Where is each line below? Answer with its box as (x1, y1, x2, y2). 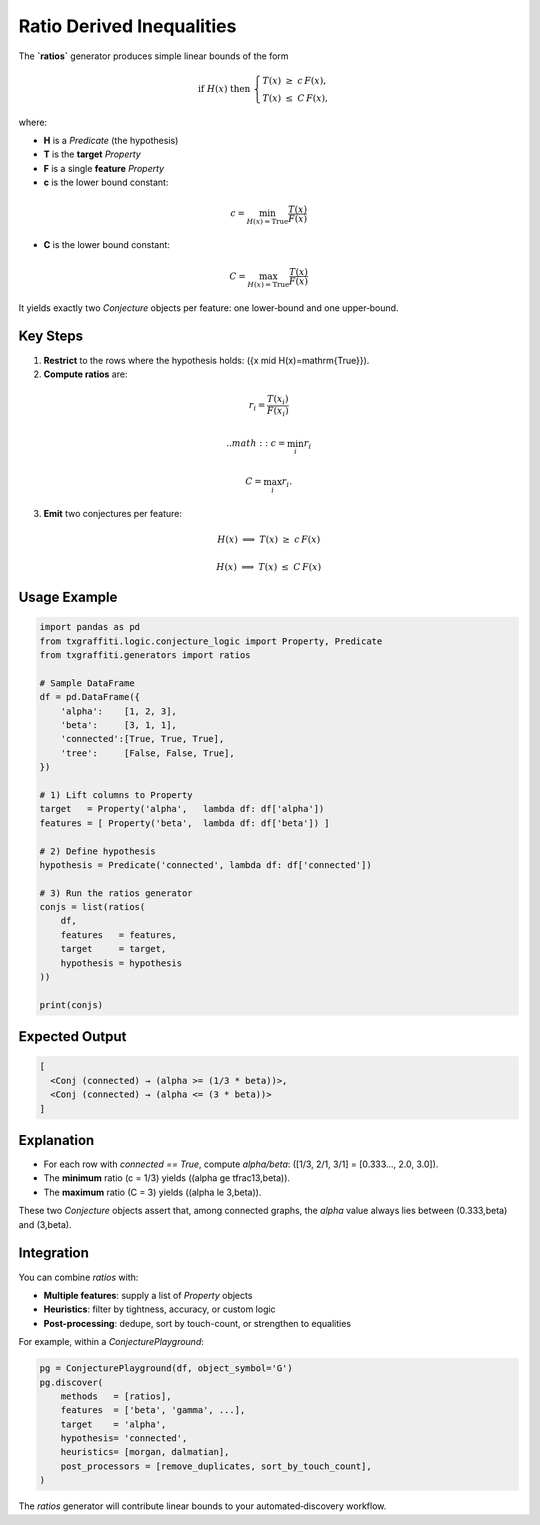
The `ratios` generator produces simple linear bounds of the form (18, 50, 289, 62)
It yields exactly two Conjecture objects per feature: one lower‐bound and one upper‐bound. (18, 301, 399, 314)
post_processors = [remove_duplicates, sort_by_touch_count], (60, 1460, 372, 1472)
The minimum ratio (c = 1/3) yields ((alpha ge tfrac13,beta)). (43, 1172, 290, 1184)
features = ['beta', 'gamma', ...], (60, 1405, 246, 1416)
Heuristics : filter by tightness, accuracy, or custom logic (43, 1303, 276, 1315)
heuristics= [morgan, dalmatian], (60, 1446, 230, 1458)
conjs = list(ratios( (39, 901, 146, 913)
